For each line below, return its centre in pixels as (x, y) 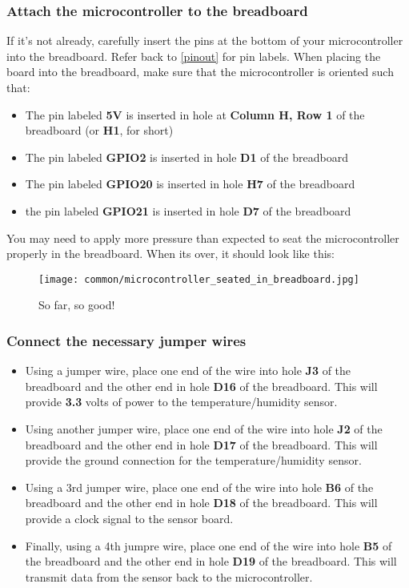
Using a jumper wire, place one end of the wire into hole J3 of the (188, 371)
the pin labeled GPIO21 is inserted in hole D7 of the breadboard (188, 210)
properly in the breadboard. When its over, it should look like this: (170, 254)
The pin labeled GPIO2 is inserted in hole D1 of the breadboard (186, 157)
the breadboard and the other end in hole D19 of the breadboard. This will (211, 561)
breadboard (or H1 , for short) (99, 130)
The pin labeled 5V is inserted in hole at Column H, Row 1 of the (195, 114)
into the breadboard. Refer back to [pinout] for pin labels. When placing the (194, 56)
